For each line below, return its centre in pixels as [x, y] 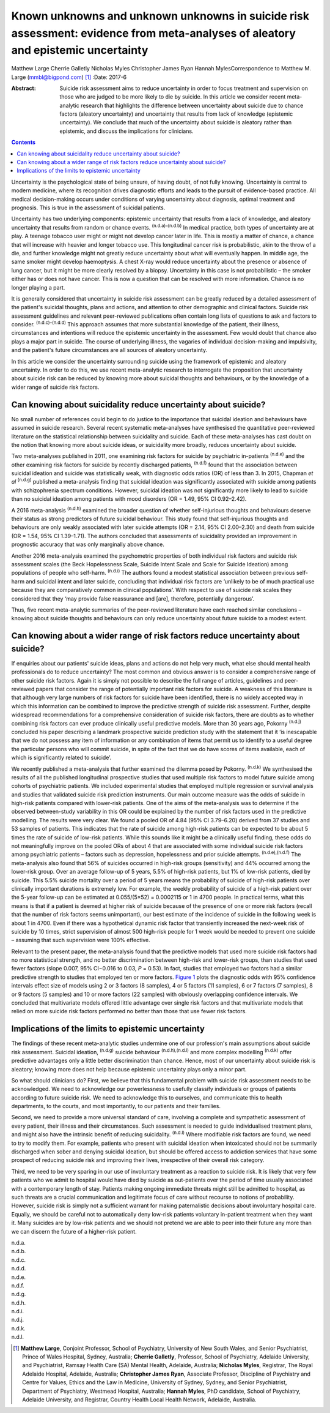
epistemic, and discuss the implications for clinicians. [127, 131]
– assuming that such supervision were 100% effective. [81, 940]
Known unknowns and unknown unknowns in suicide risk [160, 16]
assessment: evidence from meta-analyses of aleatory [154, 33]
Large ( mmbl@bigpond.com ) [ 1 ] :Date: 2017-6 [69, 77]
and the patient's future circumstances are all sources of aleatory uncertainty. [109, 350]
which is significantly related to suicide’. [61, 758]
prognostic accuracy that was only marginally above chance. [88, 544]
